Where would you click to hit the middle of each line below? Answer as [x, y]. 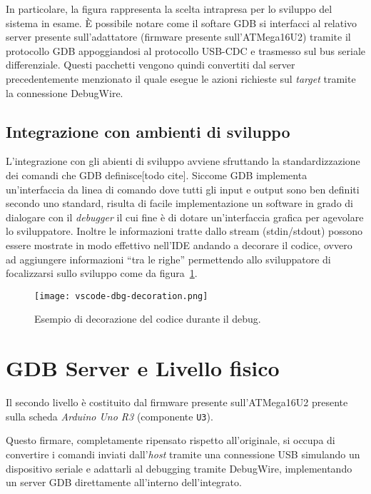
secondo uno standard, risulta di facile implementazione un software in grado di [179, 203]
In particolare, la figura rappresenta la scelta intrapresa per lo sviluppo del [169, 9]
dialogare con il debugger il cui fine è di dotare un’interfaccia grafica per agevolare [185, 217]
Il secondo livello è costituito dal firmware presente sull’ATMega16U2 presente [177, 402]
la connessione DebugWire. [65, 92]
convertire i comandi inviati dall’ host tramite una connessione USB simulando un [183, 454]
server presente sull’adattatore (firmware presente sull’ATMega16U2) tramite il [178, 37]
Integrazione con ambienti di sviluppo [148, 131]
